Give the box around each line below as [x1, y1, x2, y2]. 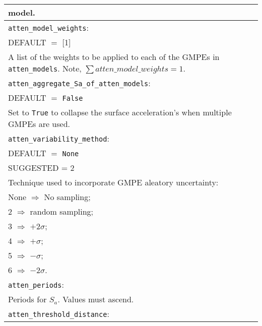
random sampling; [30, 206, 94, 217]
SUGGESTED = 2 [8, 162, 75, 173]
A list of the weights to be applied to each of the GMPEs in [8, 51, 220, 62]
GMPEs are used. [8, 118, 71, 129]
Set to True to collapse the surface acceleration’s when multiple [8, 106, 232, 118]
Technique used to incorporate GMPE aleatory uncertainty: [8, 176, 219, 188]
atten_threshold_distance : [8, 308, 109, 319]
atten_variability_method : [8, 133, 109, 144]
